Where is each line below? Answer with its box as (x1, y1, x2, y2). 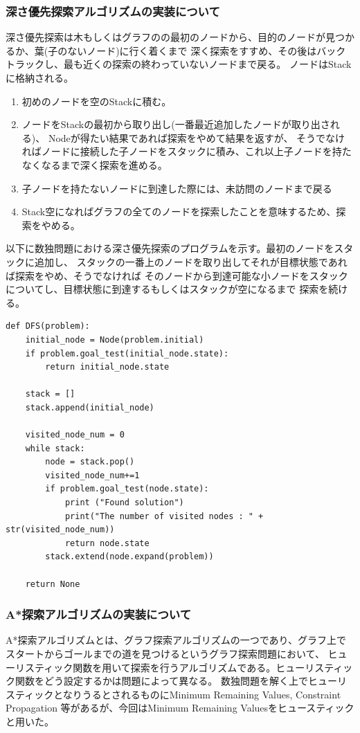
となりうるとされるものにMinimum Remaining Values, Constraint (53, 687, 341, 701)
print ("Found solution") (64, 498, 184, 508)
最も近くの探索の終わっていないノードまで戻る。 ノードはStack (63, 57, 352, 71)
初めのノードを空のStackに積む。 (21, 93, 172, 108)
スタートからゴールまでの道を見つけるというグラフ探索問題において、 (6, 646, 325, 660)
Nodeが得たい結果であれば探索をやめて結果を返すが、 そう (48, 130, 316, 145)
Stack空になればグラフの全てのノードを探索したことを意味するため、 (21, 204, 336, 219)
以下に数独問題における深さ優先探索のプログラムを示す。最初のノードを (6, 241, 334, 255)
